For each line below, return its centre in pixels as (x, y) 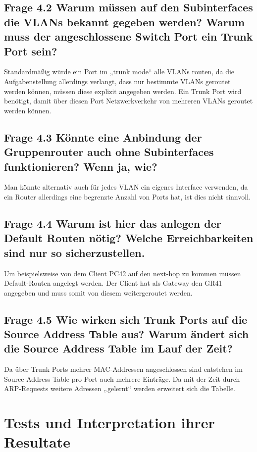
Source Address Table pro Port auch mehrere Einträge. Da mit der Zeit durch (122, 378)
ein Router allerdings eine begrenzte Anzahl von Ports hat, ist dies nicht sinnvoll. (127, 196)
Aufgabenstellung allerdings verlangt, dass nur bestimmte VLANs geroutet (117, 81)
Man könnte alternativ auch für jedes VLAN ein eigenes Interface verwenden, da (126, 187)
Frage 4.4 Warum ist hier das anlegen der (113, 223)
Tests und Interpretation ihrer (109, 423)
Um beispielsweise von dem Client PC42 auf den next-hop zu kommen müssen (123, 273)
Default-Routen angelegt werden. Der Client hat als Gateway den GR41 (113, 283)
